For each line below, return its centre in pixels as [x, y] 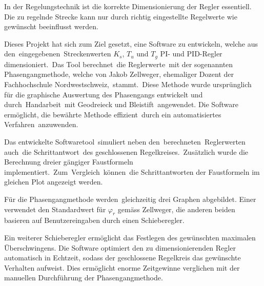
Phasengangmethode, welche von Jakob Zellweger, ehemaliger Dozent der [119, 74]
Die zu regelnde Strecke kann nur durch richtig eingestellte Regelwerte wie [121, 16]
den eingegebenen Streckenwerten [58, 54]
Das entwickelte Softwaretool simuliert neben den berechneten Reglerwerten [125, 141]
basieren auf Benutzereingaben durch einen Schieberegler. [94, 220]
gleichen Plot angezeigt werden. [54, 182]
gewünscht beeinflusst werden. [51, 26]
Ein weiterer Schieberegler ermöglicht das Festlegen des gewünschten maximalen [130, 237]
